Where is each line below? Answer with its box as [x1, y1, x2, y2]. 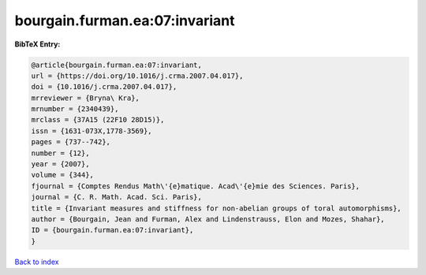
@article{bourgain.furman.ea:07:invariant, [31, 60, 203, 69]
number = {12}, [31, 148, 90, 158]
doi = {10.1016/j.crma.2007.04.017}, [31, 83, 177, 91]
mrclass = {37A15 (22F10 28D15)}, [31, 115, 165, 124]
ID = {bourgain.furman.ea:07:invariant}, [31, 225, 194, 235]
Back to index [14, 257, 59, 266]
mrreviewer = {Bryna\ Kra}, [31, 93, 140, 102]
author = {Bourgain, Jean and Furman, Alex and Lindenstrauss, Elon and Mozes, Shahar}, [31, 215, 386, 224]
